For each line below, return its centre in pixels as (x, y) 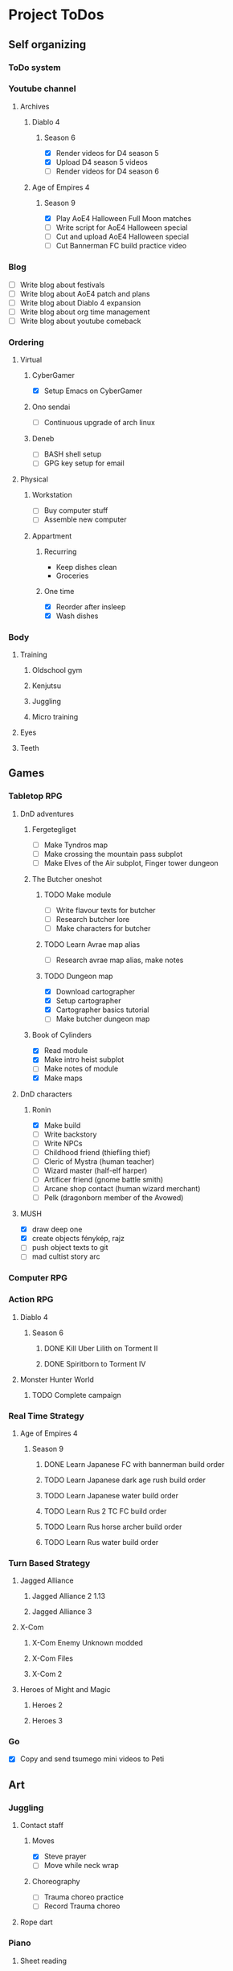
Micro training (55, 716)
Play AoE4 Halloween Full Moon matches (124, 218)
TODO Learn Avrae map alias (92, 945)
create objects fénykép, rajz (78, 1239)
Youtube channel (42, 88)
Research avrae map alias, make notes (120, 960)
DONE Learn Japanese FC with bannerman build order (134, 1464)
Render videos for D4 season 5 (107, 153)
